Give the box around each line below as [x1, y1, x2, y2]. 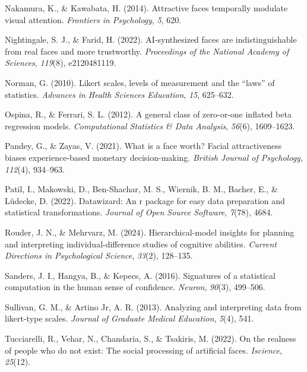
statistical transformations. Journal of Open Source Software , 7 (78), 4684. [5, 206, 273, 218]
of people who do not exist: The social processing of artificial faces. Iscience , [5, 344, 282, 356]
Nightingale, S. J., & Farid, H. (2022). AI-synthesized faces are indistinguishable [5, 33, 297, 46]
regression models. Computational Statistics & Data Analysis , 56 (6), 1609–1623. [5, 119, 295, 132]
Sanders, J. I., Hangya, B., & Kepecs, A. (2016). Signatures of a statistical [5, 269, 276, 281]
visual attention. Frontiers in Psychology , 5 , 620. [5, 13, 182, 26]
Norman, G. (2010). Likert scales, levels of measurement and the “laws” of [5, 76, 275, 88]
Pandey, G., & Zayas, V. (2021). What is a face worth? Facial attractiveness [5, 139, 282, 152]
